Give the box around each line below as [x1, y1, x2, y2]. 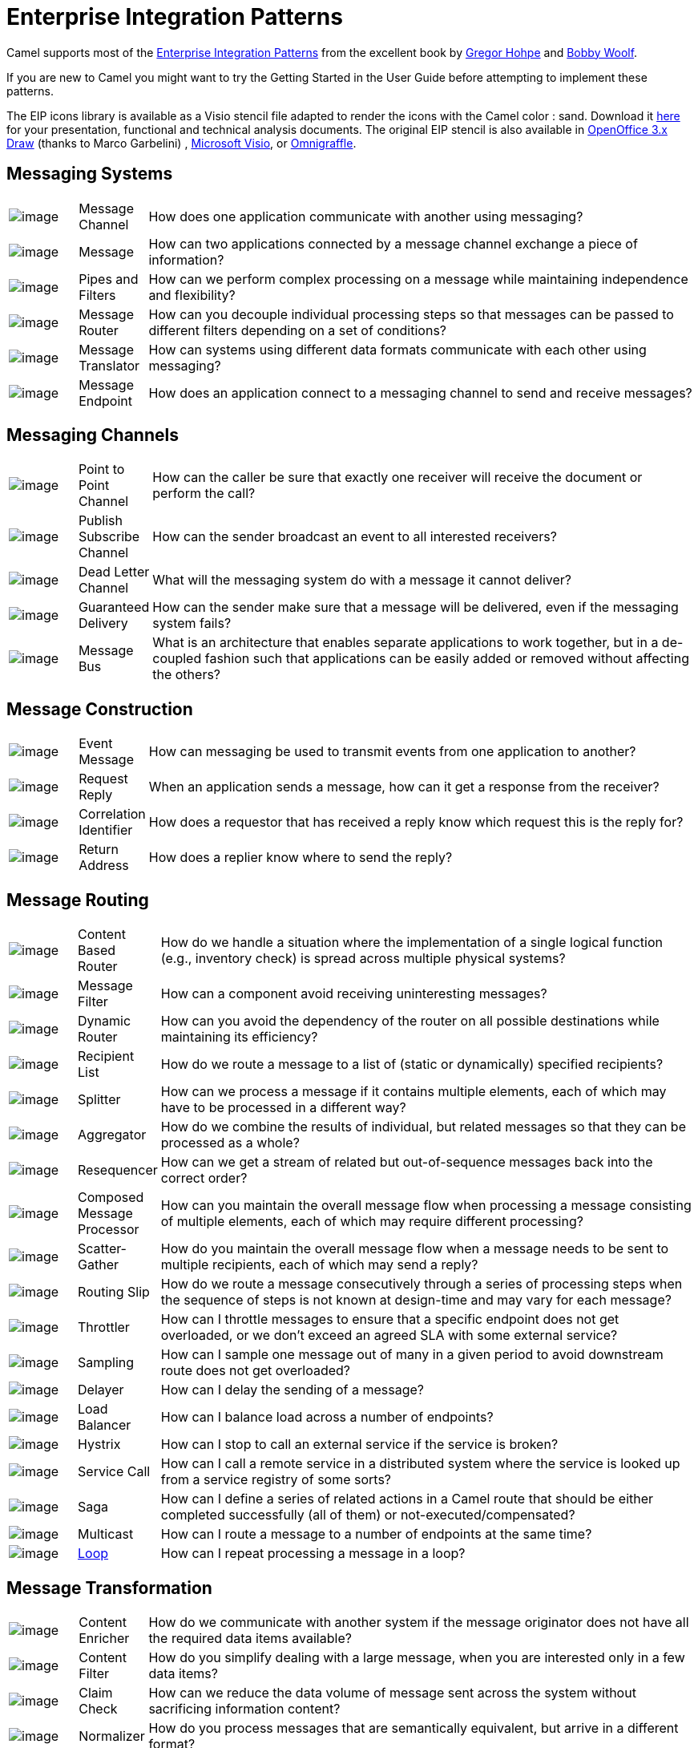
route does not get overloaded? [160, 1362, 351, 1379]
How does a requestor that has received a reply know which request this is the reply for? [148, 814, 684, 831]
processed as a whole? [160, 1135, 300, 1151]
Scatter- [78, 1240, 127, 1257]
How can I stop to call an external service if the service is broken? [160, 1436, 559, 1453]
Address [79, 857, 129, 874]
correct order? [160, 1170, 248, 1187]
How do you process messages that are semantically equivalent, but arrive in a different [148, 1719, 679, 1736]
